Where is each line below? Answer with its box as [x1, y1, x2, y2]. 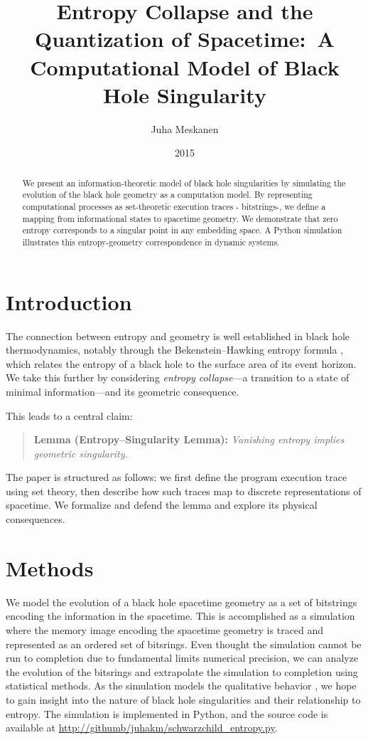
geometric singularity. [33, 445, 128, 460]
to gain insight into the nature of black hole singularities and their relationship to [6, 692, 361, 707]
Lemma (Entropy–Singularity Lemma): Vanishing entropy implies [33, 432, 345, 447]
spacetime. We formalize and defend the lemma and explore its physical [6, 497, 318, 512]
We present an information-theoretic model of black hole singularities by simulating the [22, 176, 346, 189]
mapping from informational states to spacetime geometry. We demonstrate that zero [22, 212, 338, 224]
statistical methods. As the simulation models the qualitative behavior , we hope [6, 678, 357, 693]
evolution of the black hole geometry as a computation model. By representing [22, 189, 313, 201]
